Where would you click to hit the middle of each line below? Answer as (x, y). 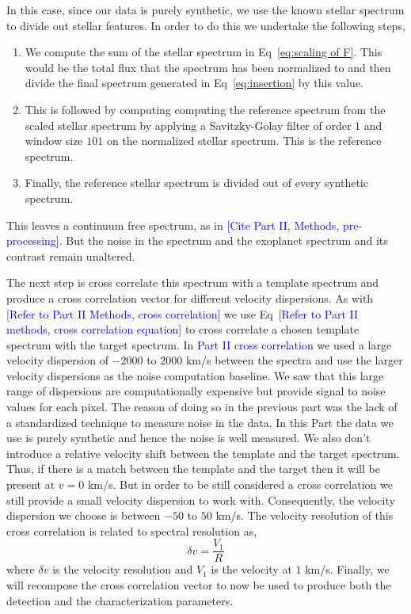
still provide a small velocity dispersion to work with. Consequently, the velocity (201, 500)
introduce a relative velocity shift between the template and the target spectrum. (203, 453)
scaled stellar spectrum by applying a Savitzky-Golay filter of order (188, 125)
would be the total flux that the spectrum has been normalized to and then (208, 67)
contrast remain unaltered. (71, 256)
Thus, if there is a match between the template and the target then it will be (193, 469)
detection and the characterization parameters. (120, 600)
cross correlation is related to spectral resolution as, (132, 530)
